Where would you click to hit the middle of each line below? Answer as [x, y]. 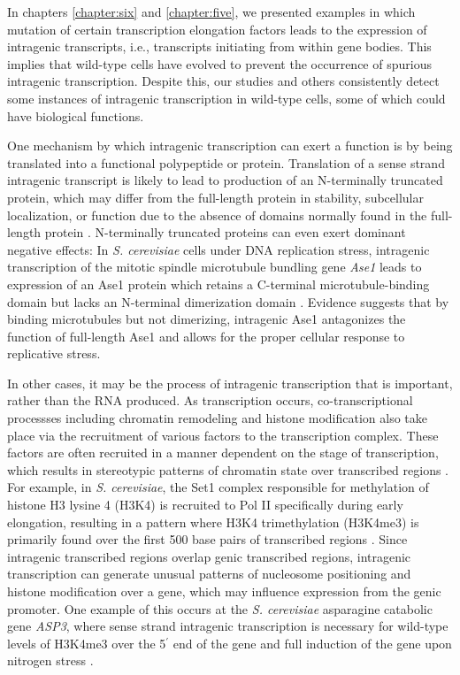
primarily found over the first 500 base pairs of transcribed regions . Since [207, 539]
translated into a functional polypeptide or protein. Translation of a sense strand [226, 162]
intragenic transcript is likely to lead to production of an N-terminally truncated [225, 180]
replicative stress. [54, 353]
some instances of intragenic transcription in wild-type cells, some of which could [226, 98]
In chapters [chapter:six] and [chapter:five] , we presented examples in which [211, 12]
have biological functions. [76, 115]
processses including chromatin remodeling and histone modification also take [218, 418]
